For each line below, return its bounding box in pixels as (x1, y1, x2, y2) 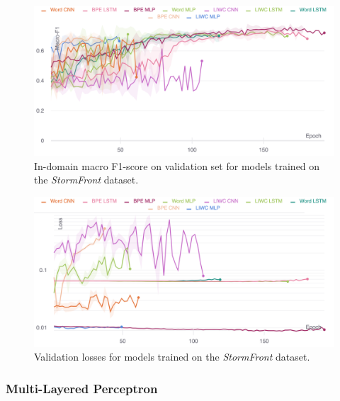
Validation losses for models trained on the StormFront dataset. (34, 349, 310, 364)
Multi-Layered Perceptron (6, 379, 158, 397)
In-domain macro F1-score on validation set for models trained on (34, 158, 320, 173)
